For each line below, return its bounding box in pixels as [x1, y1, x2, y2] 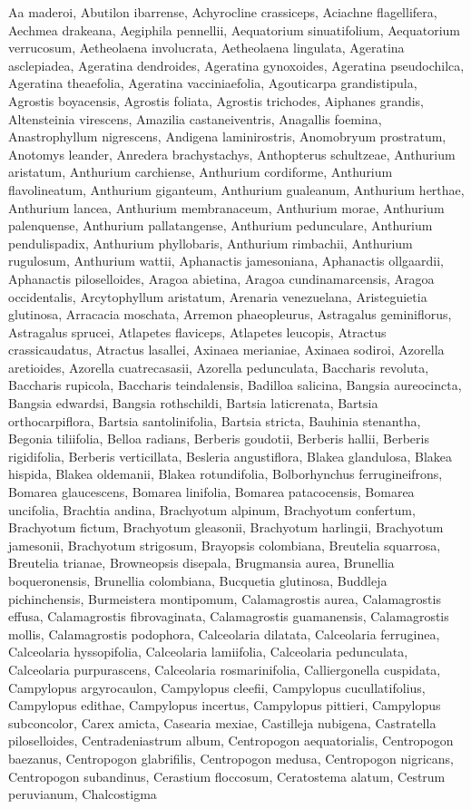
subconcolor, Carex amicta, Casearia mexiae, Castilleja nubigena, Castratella [8, 713, 437, 732]
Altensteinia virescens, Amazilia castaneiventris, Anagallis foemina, [8, 109, 382, 128]
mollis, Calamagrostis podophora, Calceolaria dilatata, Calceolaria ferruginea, [8, 624, 440, 643]
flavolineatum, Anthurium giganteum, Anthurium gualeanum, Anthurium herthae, [8, 180, 465, 199]
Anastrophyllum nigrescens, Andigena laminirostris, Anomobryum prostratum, [8, 127, 446, 146]
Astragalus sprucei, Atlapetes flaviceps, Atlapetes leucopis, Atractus [8, 322, 387, 341]
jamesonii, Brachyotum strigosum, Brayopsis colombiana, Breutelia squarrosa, [8, 535, 441, 554]
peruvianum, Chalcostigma [8, 785, 157, 804]
